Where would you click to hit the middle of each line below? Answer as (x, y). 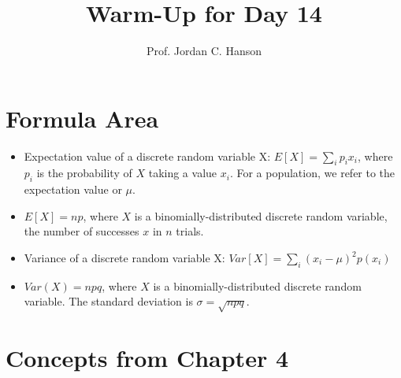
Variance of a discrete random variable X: (124, 258)
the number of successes (82, 231)
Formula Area (82, 118)
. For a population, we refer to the (312, 173)
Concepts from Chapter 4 (147, 358)
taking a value (183, 173)
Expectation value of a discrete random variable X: (147, 156)
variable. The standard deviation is (108, 301)
